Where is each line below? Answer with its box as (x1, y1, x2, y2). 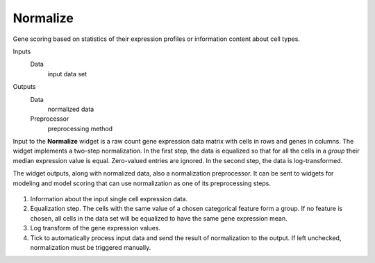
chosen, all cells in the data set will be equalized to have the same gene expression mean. (30, 214, 287, 222)
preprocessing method (47, 124, 113, 133)
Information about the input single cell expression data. (30, 195, 188, 203)
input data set (47, 69, 87, 78)
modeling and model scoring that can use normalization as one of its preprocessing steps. (12, 179, 271, 187)
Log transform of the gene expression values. (30, 224, 161, 232)
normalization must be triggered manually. (30, 243, 151, 251)
